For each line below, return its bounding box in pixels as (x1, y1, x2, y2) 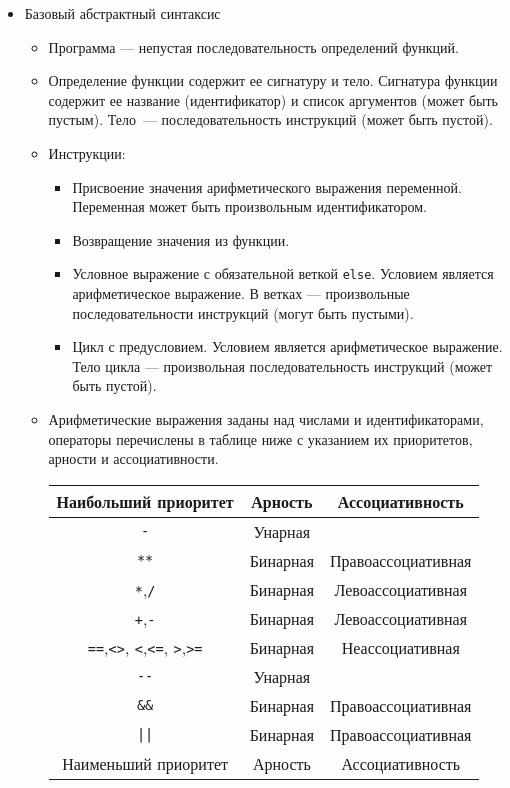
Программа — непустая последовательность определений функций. (48, 36, 459, 57)
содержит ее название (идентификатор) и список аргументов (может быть (48, 89, 498, 110)
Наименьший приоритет (62, 751, 229, 775)
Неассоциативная (341, 635, 460, 659)
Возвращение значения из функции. (72, 229, 290, 250)
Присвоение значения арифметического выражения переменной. (72, 176, 462, 197)
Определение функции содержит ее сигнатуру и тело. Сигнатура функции (48, 70, 498, 91)
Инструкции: (48, 142, 126, 163)
